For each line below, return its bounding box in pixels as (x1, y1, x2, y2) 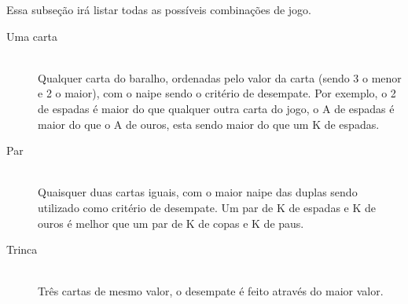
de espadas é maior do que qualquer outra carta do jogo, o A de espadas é (38, 100, 395, 116)
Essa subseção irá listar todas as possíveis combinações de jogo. (6, 2, 312, 17)
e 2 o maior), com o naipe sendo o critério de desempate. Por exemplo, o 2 (38, 85, 396, 101)
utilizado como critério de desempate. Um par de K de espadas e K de (38, 199, 377, 215)
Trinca (6, 241, 38, 258)
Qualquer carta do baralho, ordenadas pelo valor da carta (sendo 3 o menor (38, 69, 402, 86)
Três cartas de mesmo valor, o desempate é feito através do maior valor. (38, 283, 384, 299)
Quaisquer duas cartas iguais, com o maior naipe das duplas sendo (38, 184, 358, 200)
